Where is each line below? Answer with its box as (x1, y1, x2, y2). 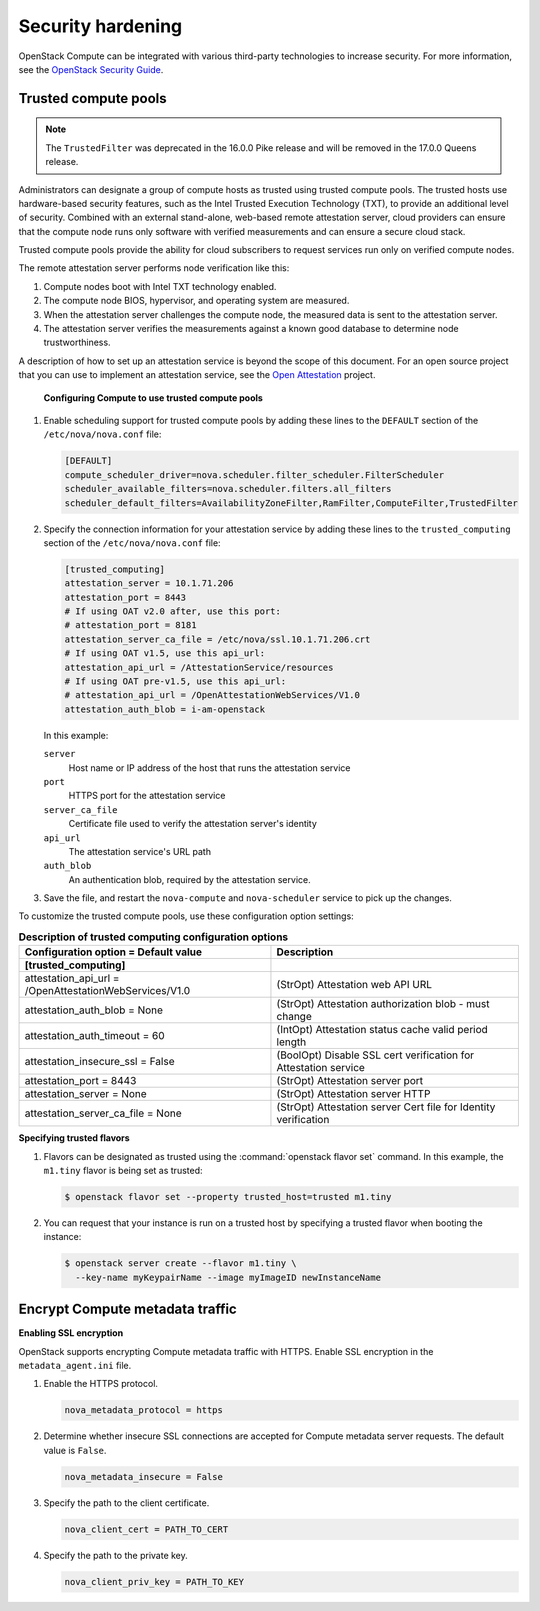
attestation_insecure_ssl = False (24, 1055, 175, 1069)
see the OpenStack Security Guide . (18, 63, 164, 75)
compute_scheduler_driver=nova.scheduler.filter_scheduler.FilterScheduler (64, 469, 445, 480)
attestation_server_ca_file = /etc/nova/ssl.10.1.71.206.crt (64, 633, 371, 645)
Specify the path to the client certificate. (43, 1496, 210, 1509)
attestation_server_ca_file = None (24, 1106, 182, 1120)
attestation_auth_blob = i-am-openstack (64, 703, 265, 715)
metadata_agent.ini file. (18, 1360, 132, 1372)
